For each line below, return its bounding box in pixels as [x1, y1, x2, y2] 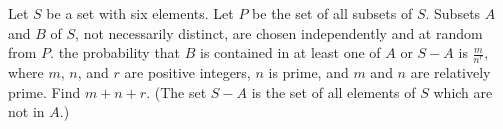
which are [433, 81, 493, 102]
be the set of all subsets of [252, 3, 413, 23]
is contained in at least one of [200, 42, 381, 63]
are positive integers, [124, 62, 251, 83]
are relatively [410, 62, 491, 83]
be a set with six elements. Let [46, 3, 234, 23]
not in [8, 101, 45, 122]
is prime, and [268, 62, 349, 83]
